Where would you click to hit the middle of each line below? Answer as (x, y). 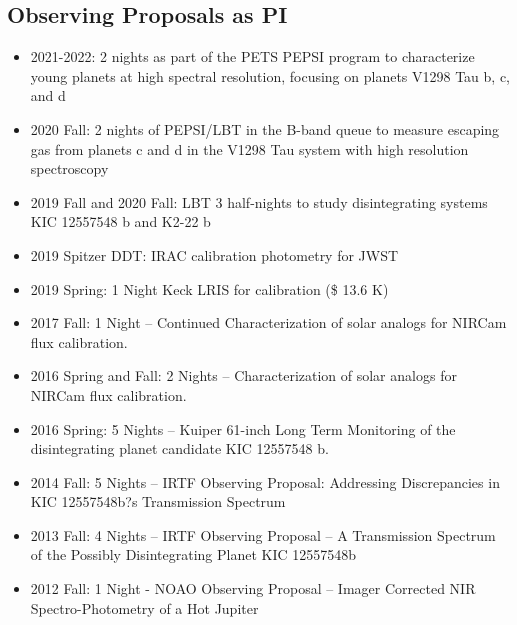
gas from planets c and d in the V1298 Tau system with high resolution (249, 148)
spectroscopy (69, 168)
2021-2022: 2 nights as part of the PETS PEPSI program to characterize (252, 56)
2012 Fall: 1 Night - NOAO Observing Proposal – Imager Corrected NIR (253, 588)
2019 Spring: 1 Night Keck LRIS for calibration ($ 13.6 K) (209, 288)
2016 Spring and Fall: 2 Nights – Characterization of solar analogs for (243, 375)
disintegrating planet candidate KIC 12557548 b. (179, 448)
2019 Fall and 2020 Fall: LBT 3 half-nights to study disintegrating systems (259, 201)
